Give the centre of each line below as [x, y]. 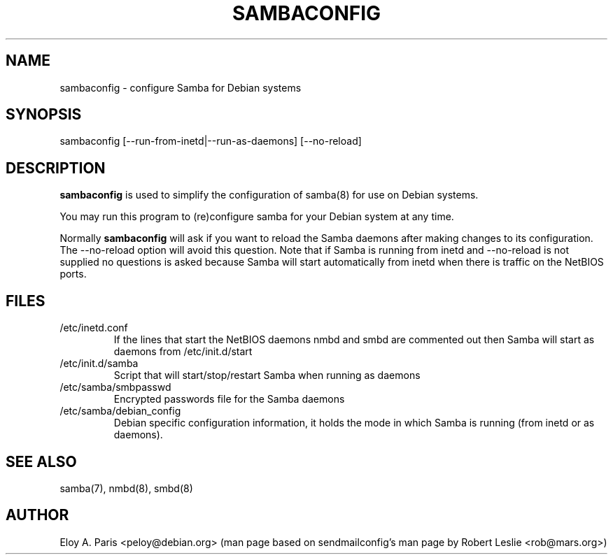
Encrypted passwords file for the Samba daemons [229, 399]
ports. [73, 274]
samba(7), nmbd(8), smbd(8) [126, 488]
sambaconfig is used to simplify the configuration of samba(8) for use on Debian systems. [269, 195]
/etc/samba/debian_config [120, 411]
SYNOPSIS [44, 115]
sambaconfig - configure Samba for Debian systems [181, 87]
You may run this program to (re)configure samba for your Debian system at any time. [257, 217]
